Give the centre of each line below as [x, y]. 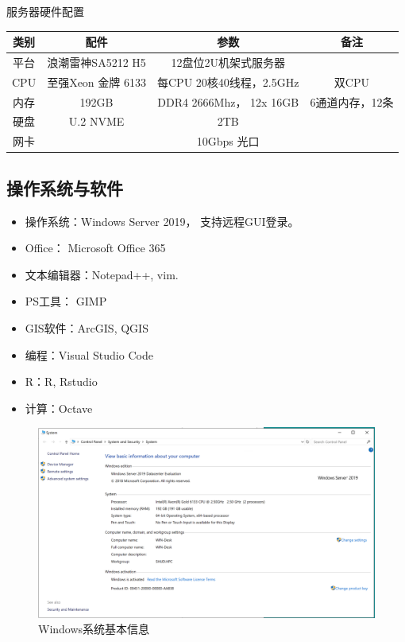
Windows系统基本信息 [94, 629]
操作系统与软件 [65, 187]
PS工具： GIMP [66, 301]
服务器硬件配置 [45, 11]
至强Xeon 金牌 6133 [96, 82]
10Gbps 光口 [228, 141]
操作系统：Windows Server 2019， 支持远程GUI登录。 [162, 221]
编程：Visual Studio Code [89, 354]
